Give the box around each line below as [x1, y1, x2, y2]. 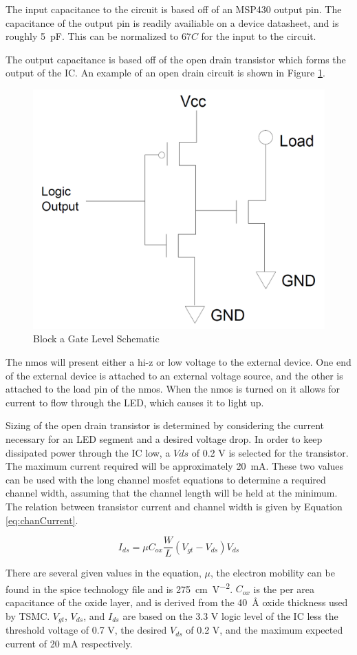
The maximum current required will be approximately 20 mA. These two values [6, 459, 344, 473]
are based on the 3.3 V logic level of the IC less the [122, 608, 338, 623]
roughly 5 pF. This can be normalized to [6, 29, 179, 43]
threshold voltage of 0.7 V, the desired [6, 623, 167, 637]
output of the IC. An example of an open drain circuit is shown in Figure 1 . [6, 65, 325, 80]
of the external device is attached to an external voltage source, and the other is [6, 368, 343, 382]
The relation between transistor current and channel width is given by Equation [6, 499, 343, 513]
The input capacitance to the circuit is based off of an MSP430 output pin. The [6, 2, 342, 16]
